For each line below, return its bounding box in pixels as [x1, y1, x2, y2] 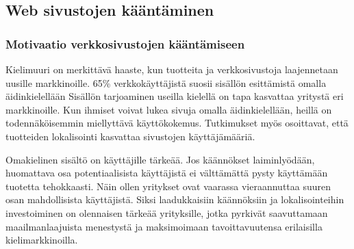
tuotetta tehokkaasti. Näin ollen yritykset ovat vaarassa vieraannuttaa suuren [5, 179, 331, 193]
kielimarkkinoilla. [5, 233, 78, 247]
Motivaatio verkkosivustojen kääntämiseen [5, 35, 245, 52]
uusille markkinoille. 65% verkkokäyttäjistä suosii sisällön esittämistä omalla [5, 75, 327, 90]
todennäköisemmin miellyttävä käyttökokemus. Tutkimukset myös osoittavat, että [5, 116, 349, 130]
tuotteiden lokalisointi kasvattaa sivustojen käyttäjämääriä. [5, 129, 255, 143]
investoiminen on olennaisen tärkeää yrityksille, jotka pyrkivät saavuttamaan [5, 205, 328, 220]
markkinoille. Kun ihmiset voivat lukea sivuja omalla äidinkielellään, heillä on [5, 102, 332, 116]
